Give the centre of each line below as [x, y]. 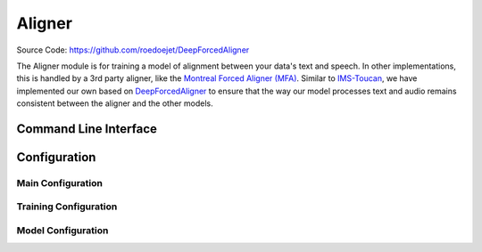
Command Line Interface [87, 129]
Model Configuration [62, 231]
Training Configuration [67, 207]
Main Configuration [59, 183]
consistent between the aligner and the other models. [115, 103]
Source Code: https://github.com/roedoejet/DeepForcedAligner [133, 50]
